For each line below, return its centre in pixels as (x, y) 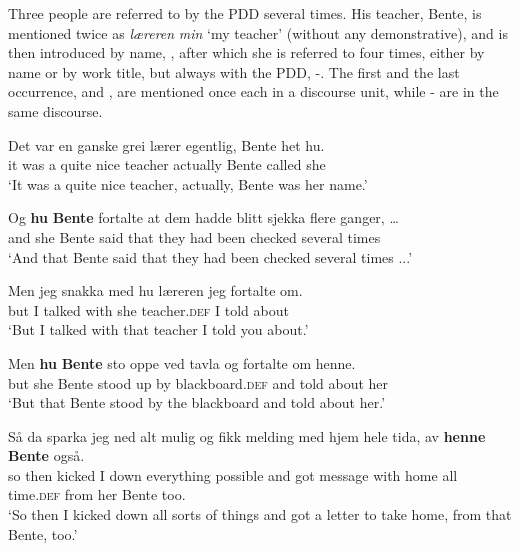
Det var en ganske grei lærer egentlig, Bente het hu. (166, 144)
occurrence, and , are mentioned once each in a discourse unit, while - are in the (253, 91)
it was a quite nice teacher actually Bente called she (167, 164)
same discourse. (55, 110)
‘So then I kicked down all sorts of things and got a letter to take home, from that (260, 514)
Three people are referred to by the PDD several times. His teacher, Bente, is (245, 13)
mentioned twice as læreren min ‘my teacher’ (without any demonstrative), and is (258, 32)
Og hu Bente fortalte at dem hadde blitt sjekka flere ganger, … (203, 217)
